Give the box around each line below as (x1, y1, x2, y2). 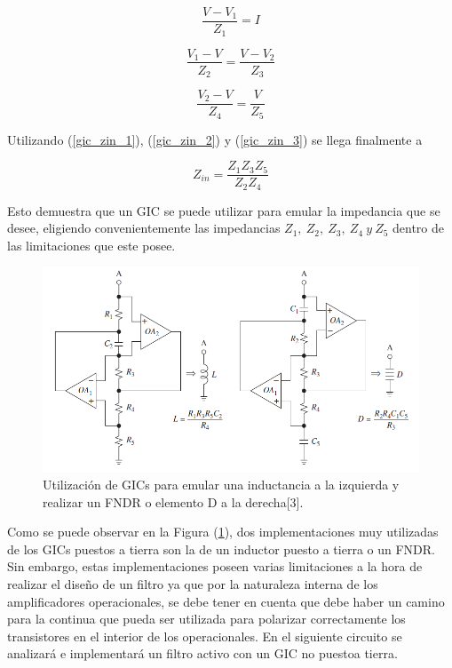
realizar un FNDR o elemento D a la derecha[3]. (43, 492, 304, 511)
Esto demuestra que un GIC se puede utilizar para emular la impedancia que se (7, 201, 440, 219)
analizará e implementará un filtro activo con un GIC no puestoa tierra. (7, 644, 398, 663)
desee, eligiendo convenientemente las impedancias (7, 219, 281, 237)
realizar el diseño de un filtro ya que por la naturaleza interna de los (7, 575, 378, 593)
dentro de (393, 219, 445, 237)
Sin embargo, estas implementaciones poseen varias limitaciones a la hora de (7, 557, 423, 576)
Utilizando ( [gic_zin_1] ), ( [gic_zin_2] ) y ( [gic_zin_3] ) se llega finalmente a (7, 130, 423, 148)
